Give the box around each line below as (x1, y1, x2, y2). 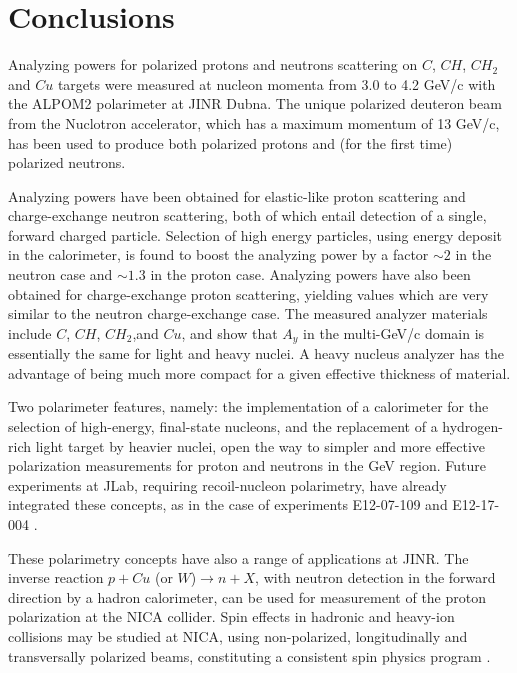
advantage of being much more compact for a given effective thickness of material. (8, 362, 511, 383)
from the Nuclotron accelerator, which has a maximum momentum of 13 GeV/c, (8, 112, 500, 133)
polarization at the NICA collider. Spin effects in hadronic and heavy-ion (8, 606, 455, 627)
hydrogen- (442, 416, 504, 437)
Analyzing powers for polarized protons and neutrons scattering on (8, 54, 418, 75)
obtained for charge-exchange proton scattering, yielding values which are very (8, 283, 489, 304)
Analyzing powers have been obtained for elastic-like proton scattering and (8, 185, 466, 206)
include (8, 322, 52, 343)
